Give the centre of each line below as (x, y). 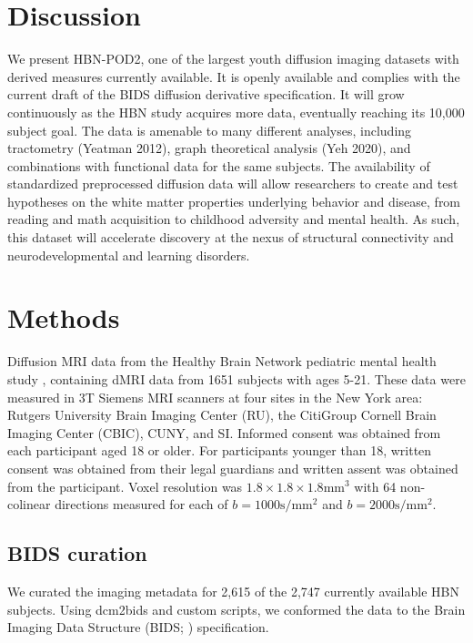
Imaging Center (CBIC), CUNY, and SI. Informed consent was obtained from (224, 432)
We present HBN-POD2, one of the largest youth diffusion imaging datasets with (233, 59)
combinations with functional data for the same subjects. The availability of (219, 165)
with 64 (375, 486)
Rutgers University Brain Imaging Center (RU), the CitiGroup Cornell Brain (222, 415)
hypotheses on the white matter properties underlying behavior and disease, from (234, 201)
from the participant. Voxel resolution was (125, 486)
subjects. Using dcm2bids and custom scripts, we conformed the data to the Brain (236, 609)
